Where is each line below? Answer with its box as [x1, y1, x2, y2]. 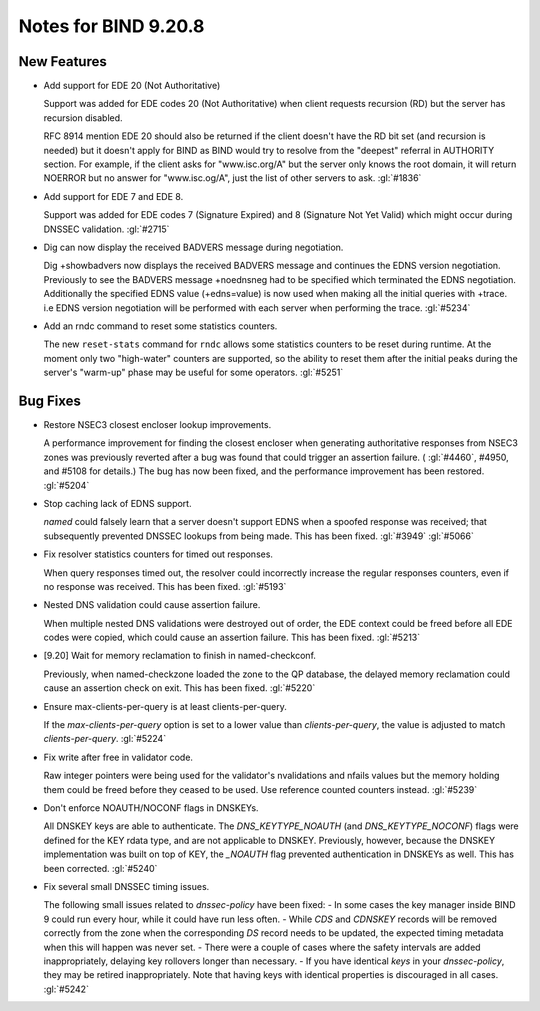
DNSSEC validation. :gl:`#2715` [43, 223, 170, 235]
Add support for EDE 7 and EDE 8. [43, 190, 184, 202]
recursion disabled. [43, 111, 124, 124]
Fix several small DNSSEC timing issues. [43, 880, 210, 892]
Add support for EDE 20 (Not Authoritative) [43, 80, 221, 92]
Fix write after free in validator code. [43, 751, 194, 763]
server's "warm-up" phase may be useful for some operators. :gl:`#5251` [43, 366, 344, 379]
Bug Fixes [18, 392, 82, 409]
